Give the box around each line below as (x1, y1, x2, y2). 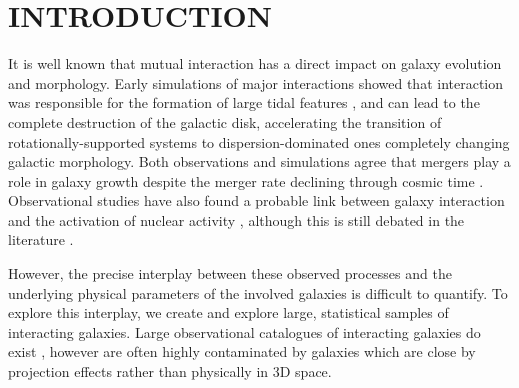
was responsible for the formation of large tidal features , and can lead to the (8, 92, 480, 113)
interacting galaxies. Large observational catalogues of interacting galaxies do (8, 321, 481, 342)
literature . (8, 229, 74, 250)
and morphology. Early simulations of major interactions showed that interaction (8, 72, 504, 93)
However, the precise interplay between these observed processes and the (8, 263, 452, 284)
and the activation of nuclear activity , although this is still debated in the (8, 209, 465, 230)
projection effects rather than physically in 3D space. (8, 361, 332, 382)
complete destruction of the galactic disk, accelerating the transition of (8, 111, 442, 132)
